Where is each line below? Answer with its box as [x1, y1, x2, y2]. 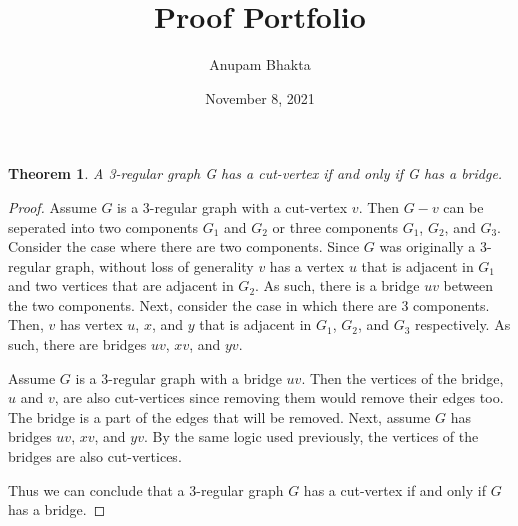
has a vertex [269, 255, 345, 276]
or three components [272, 216, 398, 237]
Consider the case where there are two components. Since [8, 236, 360, 257]
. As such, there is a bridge [255, 275, 420, 296]
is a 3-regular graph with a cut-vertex [117, 196, 348, 217]
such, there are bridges [8, 334, 147, 355]
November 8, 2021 [205, 87, 315, 108]
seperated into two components [8, 216, 198, 237]
